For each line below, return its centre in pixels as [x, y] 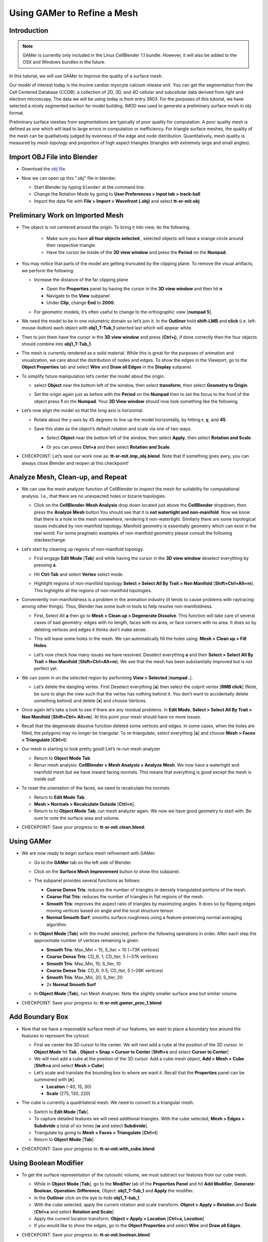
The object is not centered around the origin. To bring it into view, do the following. [106, 227]
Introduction [29, 31]
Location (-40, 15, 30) [69, 1087]
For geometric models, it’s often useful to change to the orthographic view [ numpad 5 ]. [123, 312]
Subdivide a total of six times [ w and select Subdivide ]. [91, 1126]
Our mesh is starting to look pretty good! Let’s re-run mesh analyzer [91, 749]
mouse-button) [37, 328]
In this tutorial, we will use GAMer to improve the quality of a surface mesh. [86, 76]
